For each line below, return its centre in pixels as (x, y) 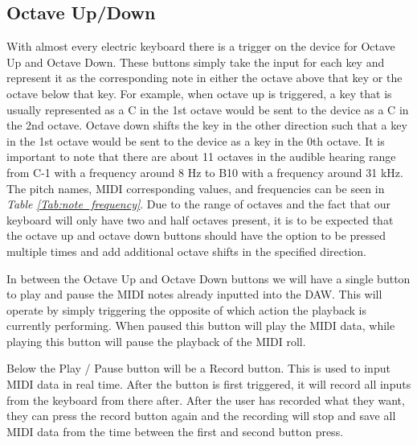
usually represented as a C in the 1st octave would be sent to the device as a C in (208, 109)
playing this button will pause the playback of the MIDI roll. (156, 341)
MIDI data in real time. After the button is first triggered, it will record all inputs (209, 384)
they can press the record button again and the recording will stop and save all (201, 416)
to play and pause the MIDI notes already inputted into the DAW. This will (194, 294)
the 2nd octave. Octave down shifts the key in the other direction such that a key (207, 125)
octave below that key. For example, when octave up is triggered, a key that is (199, 93)
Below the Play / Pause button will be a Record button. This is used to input (198, 368)
